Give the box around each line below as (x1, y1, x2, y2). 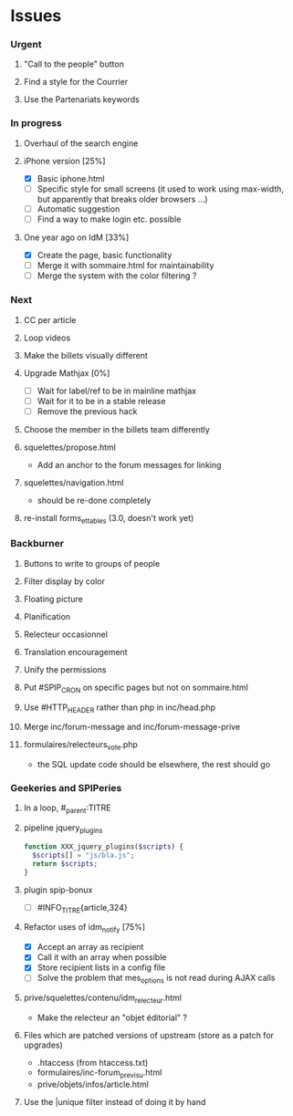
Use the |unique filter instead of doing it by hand (23, 1096, 206, 1107)
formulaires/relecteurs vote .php (23, 739, 138, 753)
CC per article (23, 314, 77, 325)
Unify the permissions (23, 663, 107, 675)
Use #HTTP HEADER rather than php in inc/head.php (23, 702, 215, 714)
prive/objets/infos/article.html (37, 1079, 149, 1090)
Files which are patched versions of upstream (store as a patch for (23, 1029, 275, 1040)
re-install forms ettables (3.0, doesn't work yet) (23, 512, 194, 526)
